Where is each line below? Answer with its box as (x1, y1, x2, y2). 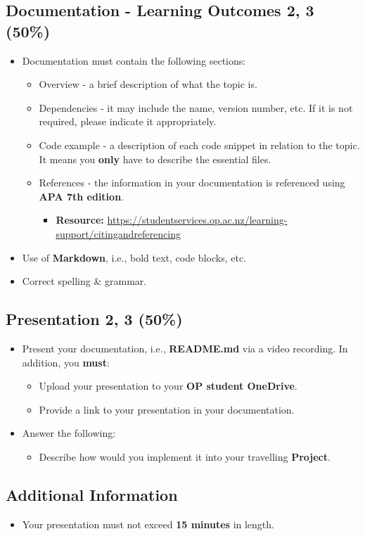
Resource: (56, 212, 104, 227)
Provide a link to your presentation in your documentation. (39, 402, 295, 416)
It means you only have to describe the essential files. (39, 151, 271, 166)
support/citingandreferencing (56, 226, 181, 241)
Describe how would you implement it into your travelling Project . (39, 449, 331, 464)
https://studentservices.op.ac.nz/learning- (107, 212, 288, 227)
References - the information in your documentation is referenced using (39, 175, 345, 190)
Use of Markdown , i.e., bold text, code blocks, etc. (22, 250, 246, 264)
